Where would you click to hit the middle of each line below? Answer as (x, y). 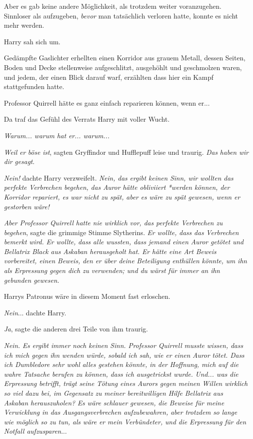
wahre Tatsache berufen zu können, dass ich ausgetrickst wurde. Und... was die (121, 374)
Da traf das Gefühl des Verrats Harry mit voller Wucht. (87, 119)
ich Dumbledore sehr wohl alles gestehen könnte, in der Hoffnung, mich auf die (121, 364)
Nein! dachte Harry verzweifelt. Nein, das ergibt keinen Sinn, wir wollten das (119, 177)
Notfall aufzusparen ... (35, 431)
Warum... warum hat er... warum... (57, 135)
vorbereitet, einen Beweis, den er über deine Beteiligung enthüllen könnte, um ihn (126, 261)
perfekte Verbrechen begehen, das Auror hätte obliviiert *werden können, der (117, 187)
